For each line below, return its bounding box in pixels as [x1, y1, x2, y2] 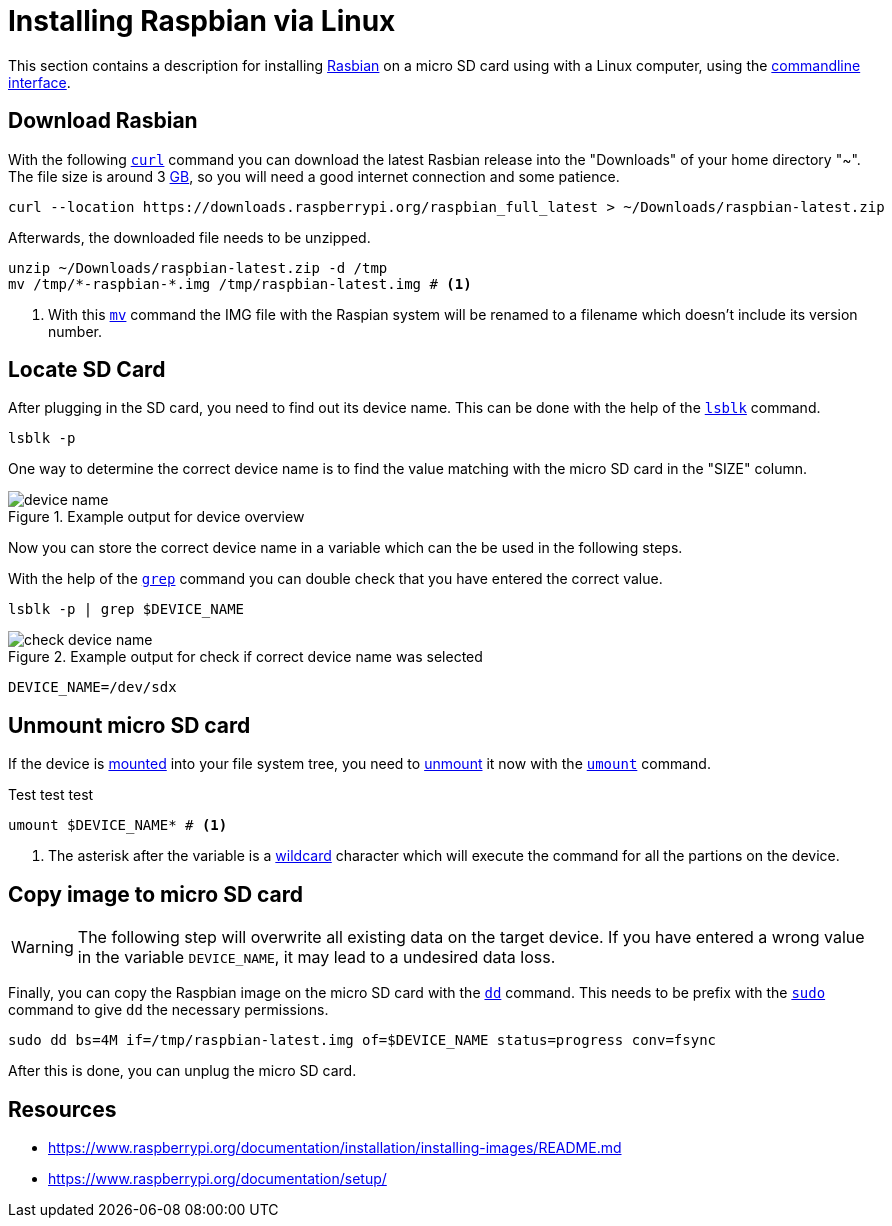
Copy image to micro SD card [8, 881, 304, 907]
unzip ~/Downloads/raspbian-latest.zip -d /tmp [8, 259, 388, 276]
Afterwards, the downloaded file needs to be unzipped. [8, 228, 371, 246]
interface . [8, 73, 71, 91]
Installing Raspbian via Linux [8, 4, 396, 38]
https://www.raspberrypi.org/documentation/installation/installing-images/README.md [48, 1138, 622, 1156]
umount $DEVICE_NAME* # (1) [8, 817, 228, 834]
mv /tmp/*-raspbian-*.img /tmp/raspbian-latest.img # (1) [8, 275, 472, 292]
